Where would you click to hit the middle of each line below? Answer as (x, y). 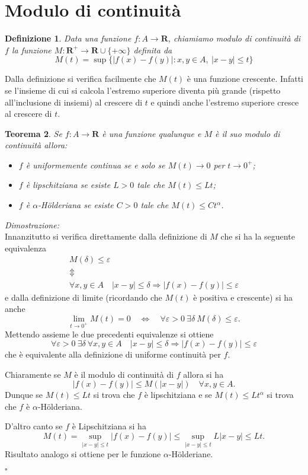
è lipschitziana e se (178, 395)
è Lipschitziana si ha (109, 426)
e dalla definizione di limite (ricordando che (84, 297)
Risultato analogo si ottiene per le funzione (83, 454)
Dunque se (24, 395)
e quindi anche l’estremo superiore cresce (225, 102)
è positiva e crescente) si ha (243, 297)
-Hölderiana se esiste (76, 205)
